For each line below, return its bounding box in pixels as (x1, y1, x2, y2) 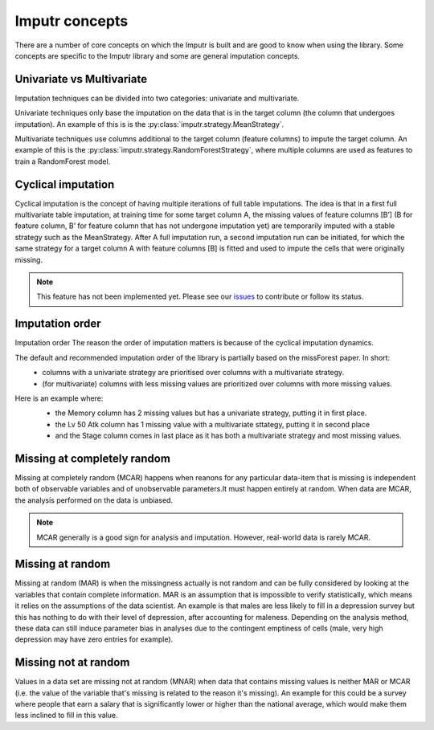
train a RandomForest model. (14, 157, 111, 166)
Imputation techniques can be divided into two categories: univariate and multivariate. (14, 93, 300, 103)
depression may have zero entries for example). (14, 634, 174, 644)
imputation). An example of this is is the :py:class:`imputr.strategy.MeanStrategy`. (14, 119, 285, 128)
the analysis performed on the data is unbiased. (14, 495, 173, 505)
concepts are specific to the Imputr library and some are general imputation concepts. (14, 51, 301, 60)
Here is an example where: (14, 394, 104, 403)
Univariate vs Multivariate (14, 72, 148, 86)
